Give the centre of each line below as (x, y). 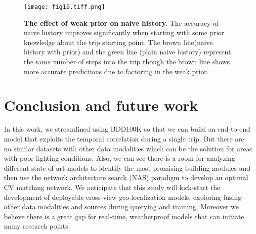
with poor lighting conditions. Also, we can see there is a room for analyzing (120, 158)
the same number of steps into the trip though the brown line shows (127, 62)
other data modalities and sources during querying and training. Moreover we (121, 207)
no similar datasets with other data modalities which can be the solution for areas (128, 148)
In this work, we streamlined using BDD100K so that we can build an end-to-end (127, 129)
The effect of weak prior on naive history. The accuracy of (121, 23)
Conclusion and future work (101, 105)
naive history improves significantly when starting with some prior (124, 32)
